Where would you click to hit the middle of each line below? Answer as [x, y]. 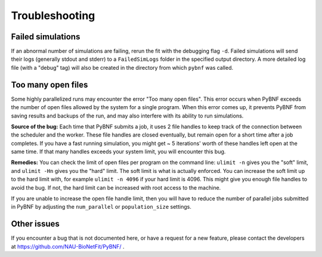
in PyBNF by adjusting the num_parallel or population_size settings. [101, 207]
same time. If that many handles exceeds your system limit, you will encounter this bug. [118, 151]
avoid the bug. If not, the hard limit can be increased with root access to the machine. [116, 187]
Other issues [35, 224]
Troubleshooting [53, 16]
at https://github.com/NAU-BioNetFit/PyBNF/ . [68, 246]
